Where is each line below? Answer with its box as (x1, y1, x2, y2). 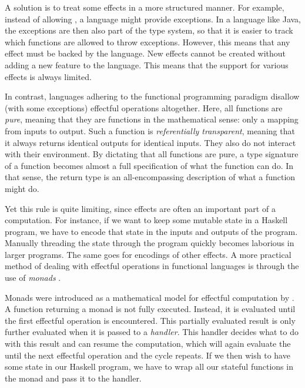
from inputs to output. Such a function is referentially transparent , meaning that (5, 124, 295, 137)
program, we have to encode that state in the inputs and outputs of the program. (5, 225, 298, 237)
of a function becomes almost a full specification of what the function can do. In (5, 159, 294, 171)
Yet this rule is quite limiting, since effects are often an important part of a (5, 202, 276, 214)
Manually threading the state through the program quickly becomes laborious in (5, 237, 294, 249)
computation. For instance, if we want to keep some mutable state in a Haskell (5, 214, 288, 226)
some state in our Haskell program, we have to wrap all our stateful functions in (5, 360, 293, 373)
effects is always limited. (5, 70, 92, 82)
